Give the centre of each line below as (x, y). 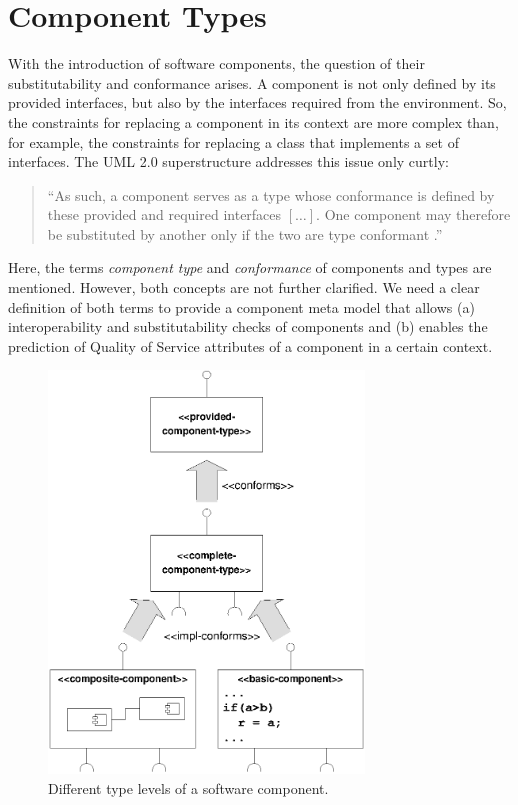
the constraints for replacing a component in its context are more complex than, (253, 121)
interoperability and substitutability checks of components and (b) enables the (248, 326)
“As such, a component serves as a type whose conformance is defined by (271, 194)
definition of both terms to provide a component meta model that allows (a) (241, 306)
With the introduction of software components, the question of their (216, 63)
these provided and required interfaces (164, 214)
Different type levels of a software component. (188, 787)
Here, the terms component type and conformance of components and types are (250, 267)
